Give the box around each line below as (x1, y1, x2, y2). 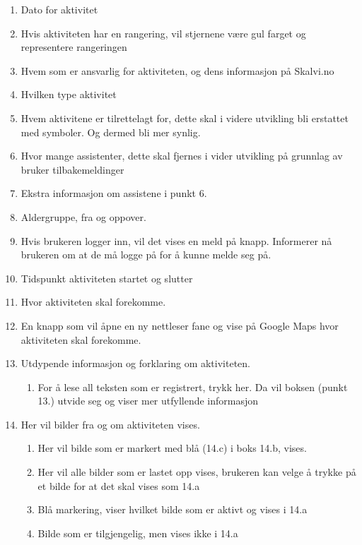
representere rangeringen (21, 40, 127, 54)
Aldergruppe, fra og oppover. (21, 209, 146, 224)
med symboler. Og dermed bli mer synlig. (21, 124, 201, 139)
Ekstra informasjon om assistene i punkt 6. (21, 186, 207, 200)
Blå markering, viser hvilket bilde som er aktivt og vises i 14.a (37, 502, 308, 517)
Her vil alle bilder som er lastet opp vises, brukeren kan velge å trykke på (37, 465, 356, 479)
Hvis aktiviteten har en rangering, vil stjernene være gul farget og (21, 25, 306, 40)
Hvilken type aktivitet (21, 87, 117, 102)
